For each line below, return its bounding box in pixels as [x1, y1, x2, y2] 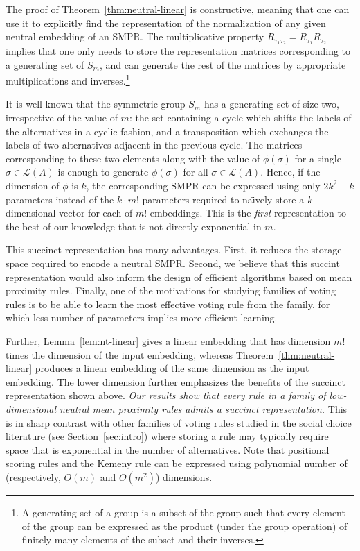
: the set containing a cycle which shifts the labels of [129, 110, 352, 125]
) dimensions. [156, 469, 213, 484]
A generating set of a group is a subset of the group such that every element [21, 505, 345, 519]
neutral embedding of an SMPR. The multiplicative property [6, 29, 264, 44]
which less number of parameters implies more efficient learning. [6, 310, 278, 325]
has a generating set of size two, [204, 96, 339, 111]
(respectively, [6, 469, 61, 484]
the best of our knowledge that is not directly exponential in [6, 219, 262, 233]
